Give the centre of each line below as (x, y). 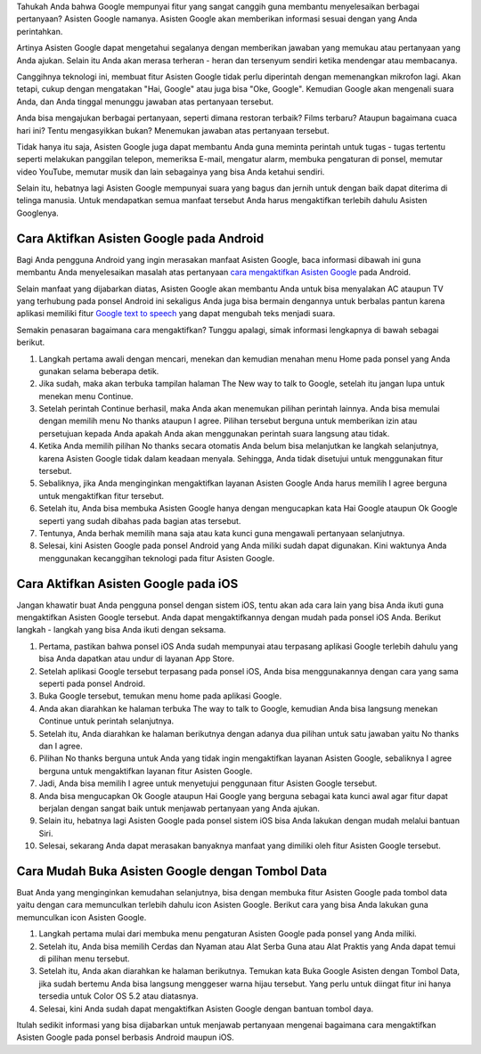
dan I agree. (61, 746)
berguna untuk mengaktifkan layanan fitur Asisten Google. (146, 771)
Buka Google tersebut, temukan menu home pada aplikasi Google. (160, 696)
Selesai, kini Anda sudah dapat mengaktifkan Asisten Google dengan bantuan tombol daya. (206, 1009)
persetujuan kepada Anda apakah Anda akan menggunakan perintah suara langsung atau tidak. (214, 433)
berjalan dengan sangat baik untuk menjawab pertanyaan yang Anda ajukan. (179, 808)
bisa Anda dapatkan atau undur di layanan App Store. (137, 658)
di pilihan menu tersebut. (84, 959)
